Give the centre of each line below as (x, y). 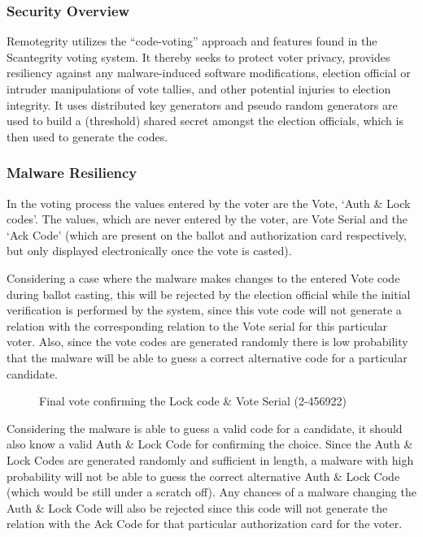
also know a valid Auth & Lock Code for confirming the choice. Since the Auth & (210, 444)
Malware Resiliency (72, 173)
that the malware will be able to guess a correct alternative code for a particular (207, 357)
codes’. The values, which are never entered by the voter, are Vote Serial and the (207, 219)
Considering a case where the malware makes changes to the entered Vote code (203, 277)
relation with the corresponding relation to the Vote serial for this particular (197, 325)
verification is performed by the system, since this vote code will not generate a (204, 310)
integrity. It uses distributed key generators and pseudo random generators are (202, 104)
